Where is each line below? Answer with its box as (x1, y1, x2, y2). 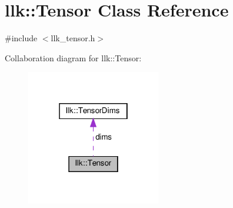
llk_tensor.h (51, 32, 95, 44)
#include (5, 32, 38, 44)
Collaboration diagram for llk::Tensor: (5, 51, 142, 64)
